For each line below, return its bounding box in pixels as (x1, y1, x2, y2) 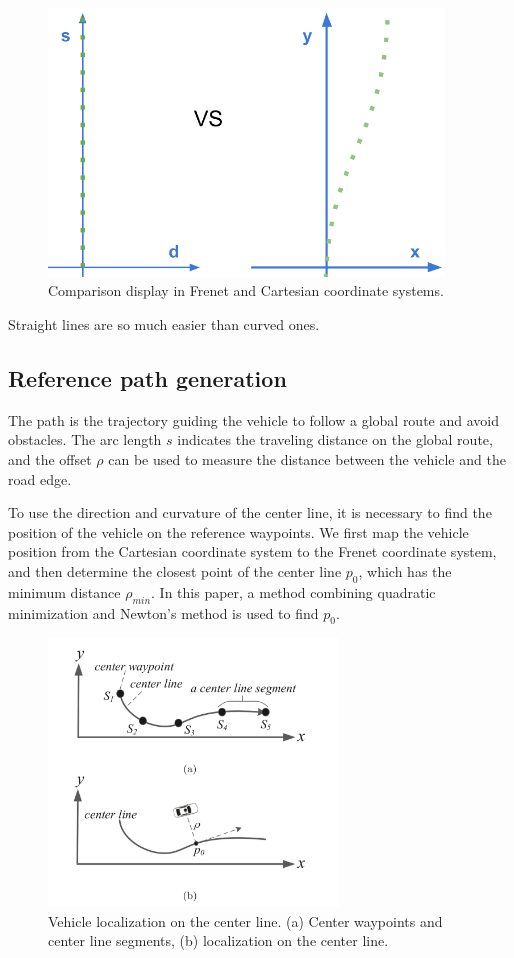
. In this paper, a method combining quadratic (151, 581, 436, 602)
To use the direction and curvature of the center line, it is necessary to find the (8, 502, 492, 523)
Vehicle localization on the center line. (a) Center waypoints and (48, 910, 443, 931)
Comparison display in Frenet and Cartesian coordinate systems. (48, 280, 444, 301)
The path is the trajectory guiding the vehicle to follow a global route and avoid (8, 409, 499, 430)
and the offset (8, 448, 92, 469)
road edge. (8, 468, 72, 489)
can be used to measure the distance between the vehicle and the (108, 448, 506, 469)
